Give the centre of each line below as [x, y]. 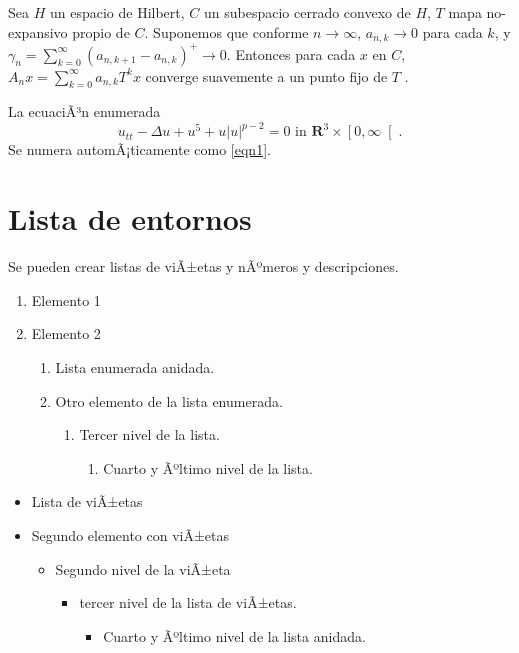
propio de [101, 31]
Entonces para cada [295, 53]
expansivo [38, 31]
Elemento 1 [66, 299]
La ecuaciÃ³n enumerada [84, 111]
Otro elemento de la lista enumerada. [169, 400]
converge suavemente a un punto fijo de [266, 75]
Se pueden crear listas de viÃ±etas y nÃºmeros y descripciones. [203, 266]
